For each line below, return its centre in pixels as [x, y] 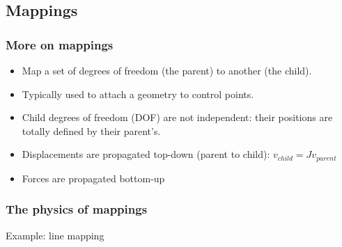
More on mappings [60, 44]
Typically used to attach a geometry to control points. [138, 94]
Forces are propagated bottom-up [93, 178]
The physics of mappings [77, 209]
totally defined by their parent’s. [91, 130]
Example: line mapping [55, 235]
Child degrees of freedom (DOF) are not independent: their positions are [177, 117]
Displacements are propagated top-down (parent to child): [146, 154]
